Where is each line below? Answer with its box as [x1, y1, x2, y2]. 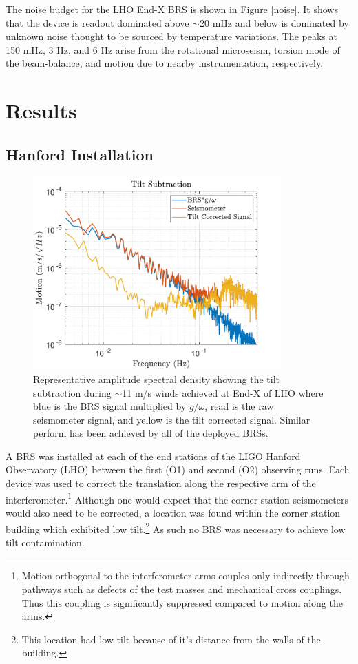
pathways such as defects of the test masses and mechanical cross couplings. [21, 581, 342, 596]
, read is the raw [204, 399, 274, 413]
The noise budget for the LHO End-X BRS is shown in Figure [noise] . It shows [6, 2, 338, 16]
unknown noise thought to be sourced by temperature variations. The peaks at [6, 29, 337, 43]
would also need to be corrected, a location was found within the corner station [6, 505, 341, 519]
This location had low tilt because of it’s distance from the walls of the [21, 632, 321, 646]
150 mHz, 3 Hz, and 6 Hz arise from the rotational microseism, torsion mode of [6, 42, 340, 56]
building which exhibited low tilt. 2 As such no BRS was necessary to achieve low [6, 519, 346, 536]
